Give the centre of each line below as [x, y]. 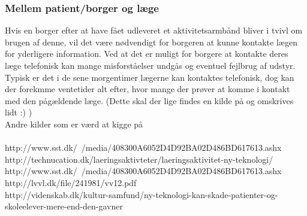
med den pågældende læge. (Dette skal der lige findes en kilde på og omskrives [149, 100]
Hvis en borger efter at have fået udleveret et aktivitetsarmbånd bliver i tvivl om [154, 30]
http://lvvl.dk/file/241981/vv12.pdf [71, 182]
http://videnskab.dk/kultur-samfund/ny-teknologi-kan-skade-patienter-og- [142, 194]
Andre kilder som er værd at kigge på [74, 124]
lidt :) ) [19, 112]
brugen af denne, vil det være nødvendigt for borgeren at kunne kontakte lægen [151, 42]
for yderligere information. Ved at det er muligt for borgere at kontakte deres [147, 54]
